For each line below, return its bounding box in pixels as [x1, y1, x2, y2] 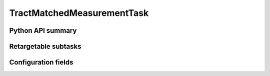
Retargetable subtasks [9, 42, 82, 51]
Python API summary [9, 26, 77, 35]
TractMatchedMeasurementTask [9, 7, 149, 18]
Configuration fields [9, 58, 73, 67]
